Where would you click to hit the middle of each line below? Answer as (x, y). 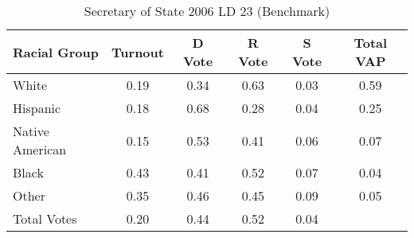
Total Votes (45, 218)
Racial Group (56, 52)
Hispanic (37, 108)
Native (31, 131)
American (40, 149)
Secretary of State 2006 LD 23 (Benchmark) (207, 11)
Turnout (138, 52)
